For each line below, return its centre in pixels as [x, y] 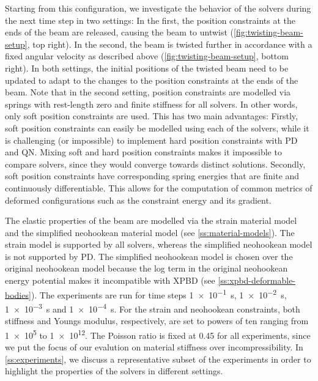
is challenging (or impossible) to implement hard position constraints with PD [151, 140]
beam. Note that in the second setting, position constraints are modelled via [148, 92]
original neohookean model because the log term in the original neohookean [146, 268]
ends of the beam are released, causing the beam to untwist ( [120, 32]
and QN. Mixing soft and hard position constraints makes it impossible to [143, 152]
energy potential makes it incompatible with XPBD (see [110, 280]
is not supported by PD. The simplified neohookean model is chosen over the [149, 256]
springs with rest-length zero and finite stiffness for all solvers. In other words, [151, 104]
